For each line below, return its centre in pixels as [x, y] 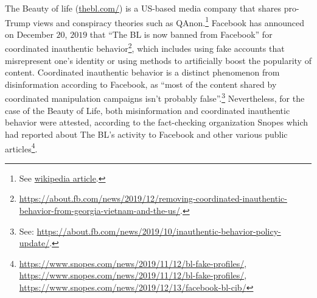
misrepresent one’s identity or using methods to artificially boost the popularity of [158, 60]
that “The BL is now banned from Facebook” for [181, 34]
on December [29, 34]
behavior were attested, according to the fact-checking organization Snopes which [157, 122]
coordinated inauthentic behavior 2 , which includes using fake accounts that [145, 48]
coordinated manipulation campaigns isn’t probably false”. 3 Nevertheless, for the [155, 98]
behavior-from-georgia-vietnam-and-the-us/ [100, 210]
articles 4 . [21, 147]
